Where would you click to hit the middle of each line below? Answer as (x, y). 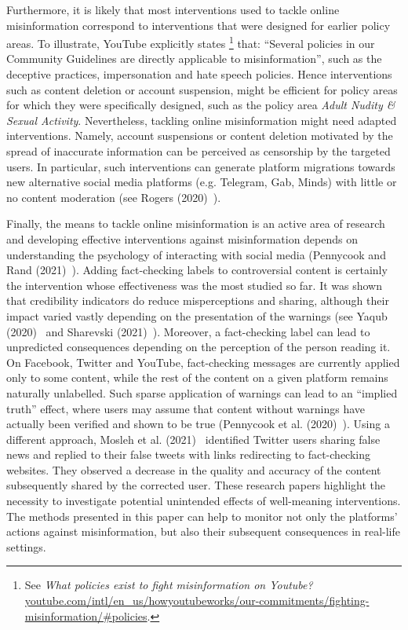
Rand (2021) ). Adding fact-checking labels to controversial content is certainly (197, 270)
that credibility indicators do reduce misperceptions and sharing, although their (198, 300)
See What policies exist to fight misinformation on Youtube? (169, 585)
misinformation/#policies (86, 615)
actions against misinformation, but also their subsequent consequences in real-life (204, 531)
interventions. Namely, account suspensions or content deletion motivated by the (200, 136)
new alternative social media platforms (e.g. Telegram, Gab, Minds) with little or (202, 182)
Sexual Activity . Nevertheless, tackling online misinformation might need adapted (202, 120)
